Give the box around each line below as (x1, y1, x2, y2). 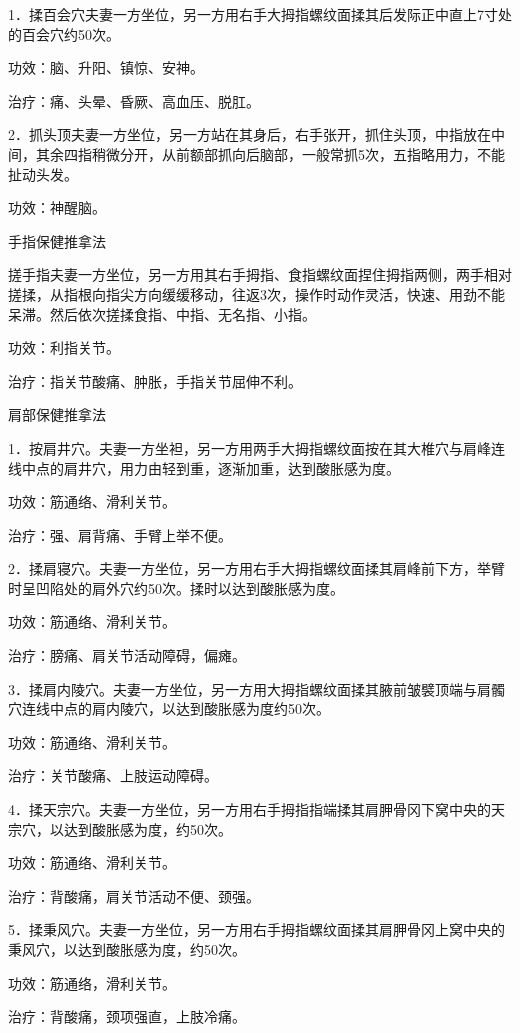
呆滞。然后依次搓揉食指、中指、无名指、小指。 (8, 303, 316, 324)
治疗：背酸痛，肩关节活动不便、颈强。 (8, 885, 260, 906)
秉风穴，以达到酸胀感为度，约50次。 (8, 939, 246, 959)
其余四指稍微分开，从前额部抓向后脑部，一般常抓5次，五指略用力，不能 (35, 143, 505, 164)
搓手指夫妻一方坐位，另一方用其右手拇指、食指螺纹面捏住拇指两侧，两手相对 (8, 264, 512, 285)
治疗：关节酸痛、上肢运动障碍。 (8, 765, 218, 786)
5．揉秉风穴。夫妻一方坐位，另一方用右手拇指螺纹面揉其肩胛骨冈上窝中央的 (8, 919, 505, 940)
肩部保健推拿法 (8, 404, 106, 425)
